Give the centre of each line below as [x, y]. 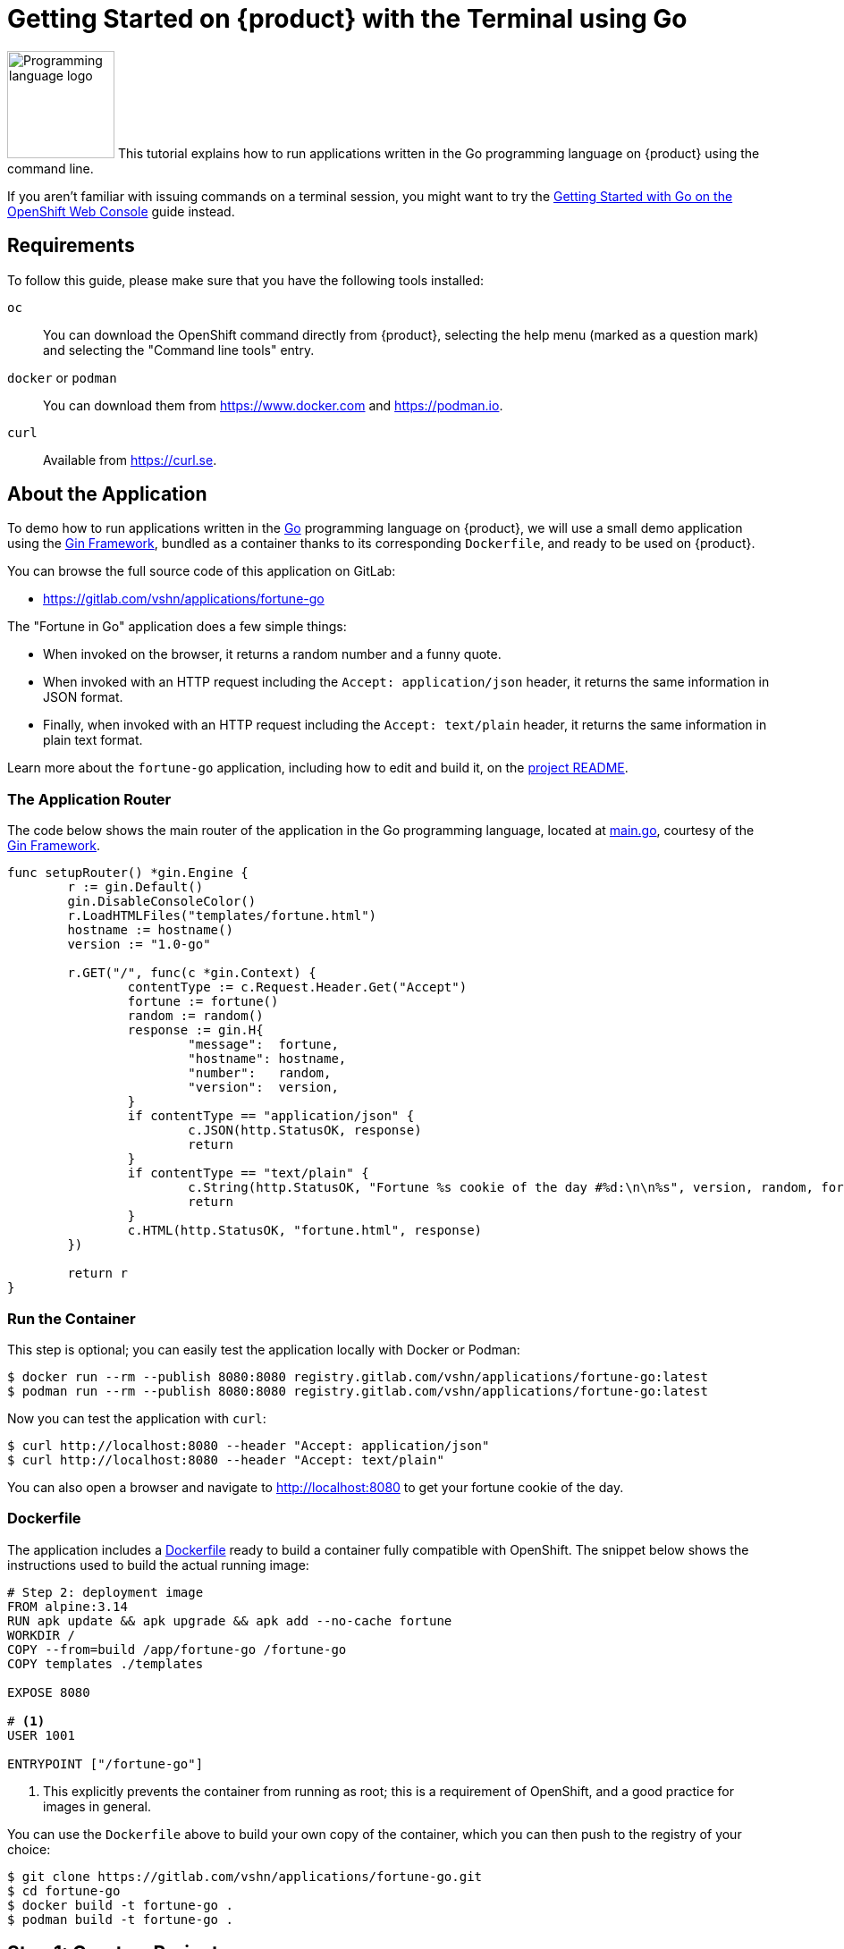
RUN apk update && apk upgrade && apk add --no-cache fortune [230, 1620]
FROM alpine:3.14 [68, 1606]
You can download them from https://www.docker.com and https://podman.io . [273, 405]
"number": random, [260, 1073]
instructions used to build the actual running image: [158, 1565]
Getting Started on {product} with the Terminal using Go [347, 19]
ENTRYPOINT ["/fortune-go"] [105, 1763]
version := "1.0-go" [139, 945]
